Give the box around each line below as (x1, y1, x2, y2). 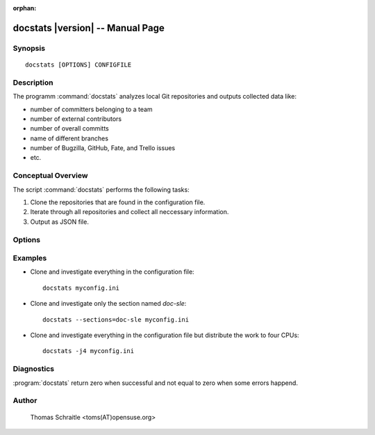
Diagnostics (12, 364, 55, 374)
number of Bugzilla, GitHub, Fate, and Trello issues (30, 144, 176, 152)
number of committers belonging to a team (30, 105, 153, 113)
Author (12, 396, 37, 406)
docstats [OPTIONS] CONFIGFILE (25, 60, 132, 69)
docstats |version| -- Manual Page (12, 22, 165, 34)
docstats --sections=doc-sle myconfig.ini (42, 315, 190, 323)
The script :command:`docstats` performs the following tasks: (12, 185, 190, 194)
